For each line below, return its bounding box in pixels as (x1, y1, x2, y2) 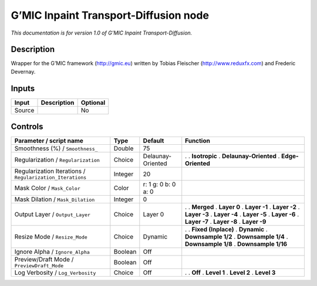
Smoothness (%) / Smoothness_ (14, 144, 98, 152)
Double (113, 144, 134, 152)
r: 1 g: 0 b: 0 (143, 181, 176, 189)
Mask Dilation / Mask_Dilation (14, 195, 95, 203)
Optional (80, 98, 106, 107)
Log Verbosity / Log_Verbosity (14, 268, 96, 277)
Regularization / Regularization (14, 156, 100, 164)
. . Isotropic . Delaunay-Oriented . (185, 152, 280, 161)
